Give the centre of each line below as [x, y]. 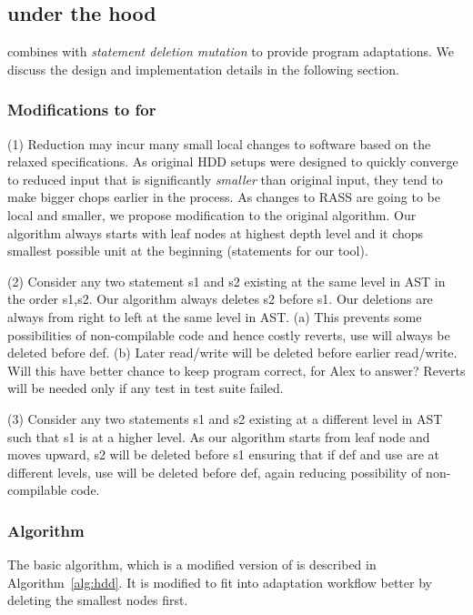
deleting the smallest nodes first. [98, 600]
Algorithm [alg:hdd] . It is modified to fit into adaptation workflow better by [220, 582]
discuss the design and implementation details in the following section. [203, 69]
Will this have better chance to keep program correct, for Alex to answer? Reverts [236, 370]
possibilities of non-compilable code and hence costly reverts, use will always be [229, 334]
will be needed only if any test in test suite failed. [146, 388]
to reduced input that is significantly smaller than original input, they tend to [225, 179]
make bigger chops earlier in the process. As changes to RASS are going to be [224, 197]
